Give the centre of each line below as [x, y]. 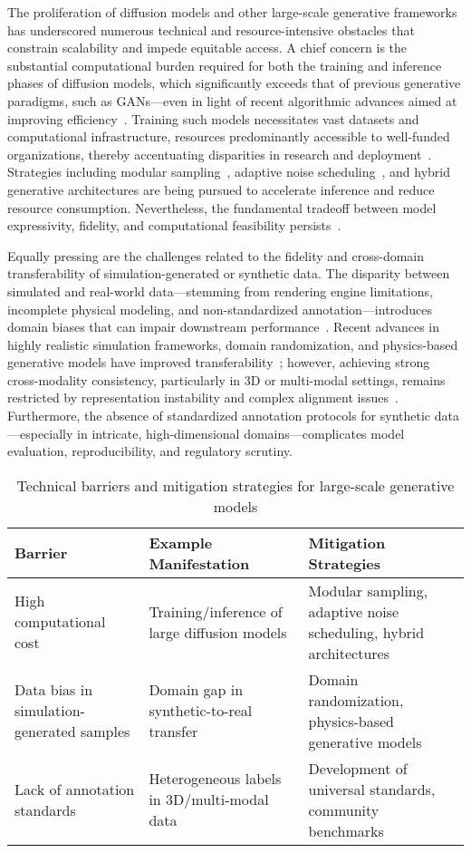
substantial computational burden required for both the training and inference [225, 65]
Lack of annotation [75, 789]
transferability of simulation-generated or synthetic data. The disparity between [229, 273]
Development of [358, 768]
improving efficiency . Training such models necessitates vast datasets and [213, 118]
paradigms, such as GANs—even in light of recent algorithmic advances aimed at [232, 100]
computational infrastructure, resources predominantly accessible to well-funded [229, 136]
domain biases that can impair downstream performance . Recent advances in [224, 327]
